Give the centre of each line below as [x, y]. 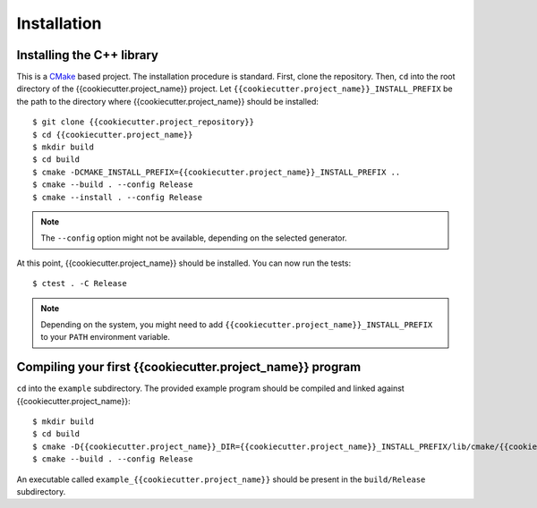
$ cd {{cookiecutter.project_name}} [113, 135]
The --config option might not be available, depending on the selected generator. [194, 238]
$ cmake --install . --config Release [118, 197]
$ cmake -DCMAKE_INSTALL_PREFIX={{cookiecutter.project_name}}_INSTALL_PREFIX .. [217, 172]
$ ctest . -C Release [80, 284]
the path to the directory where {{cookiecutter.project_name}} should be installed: [168, 101]
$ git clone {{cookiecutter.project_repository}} [144, 122]
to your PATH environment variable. [105, 337]
